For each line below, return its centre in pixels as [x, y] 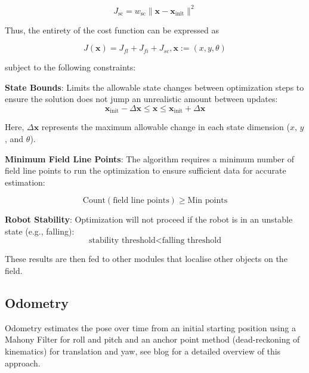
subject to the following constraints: [70, 67]
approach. [23, 363]
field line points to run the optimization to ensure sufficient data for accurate [146, 170]
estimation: [25, 182]
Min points [208, 201]
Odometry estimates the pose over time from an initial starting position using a [150, 327]
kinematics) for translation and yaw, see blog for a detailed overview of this [143, 351]
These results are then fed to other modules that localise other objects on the [146, 259]
